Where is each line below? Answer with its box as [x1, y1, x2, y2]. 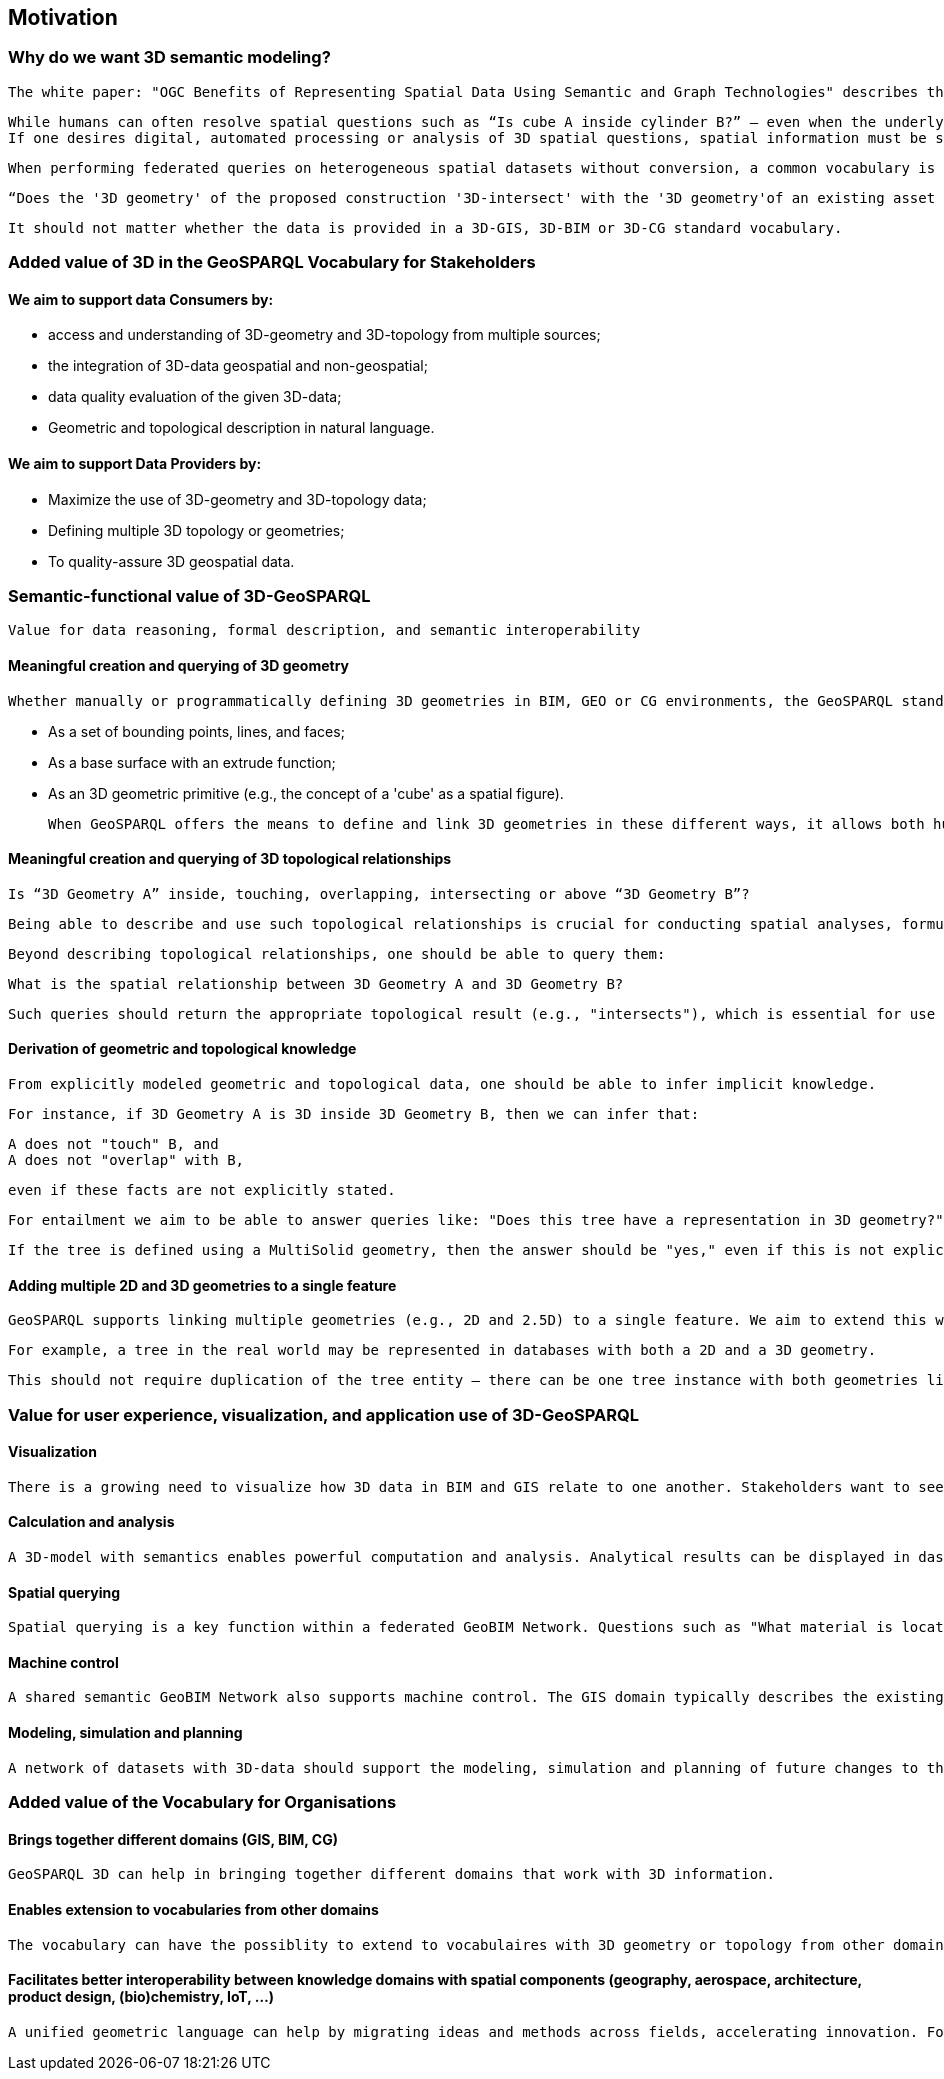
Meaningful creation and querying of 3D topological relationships [8, 850, 452, 868]
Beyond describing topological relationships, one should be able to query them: [8, 945, 666, 962]
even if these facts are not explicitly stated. [8, 1182, 396, 1199]
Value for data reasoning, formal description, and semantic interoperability [8, 622, 641, 639]
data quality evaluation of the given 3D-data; [48, 388, 342, 406]
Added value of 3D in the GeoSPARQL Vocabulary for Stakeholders [8, 252, 536, 273]
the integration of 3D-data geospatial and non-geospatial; [48, 357, 428, 375]
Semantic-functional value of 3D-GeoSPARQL [8, 585, 371, 606]
